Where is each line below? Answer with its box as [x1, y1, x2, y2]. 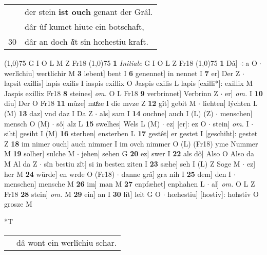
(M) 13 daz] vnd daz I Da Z [4, 107, 93, 118]
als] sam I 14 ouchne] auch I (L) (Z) [99, 107, 214, 118]
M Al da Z [4, 158, 37, 169]
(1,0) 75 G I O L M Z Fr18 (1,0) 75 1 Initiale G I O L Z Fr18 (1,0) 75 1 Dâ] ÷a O [4, 58, 257, 68]
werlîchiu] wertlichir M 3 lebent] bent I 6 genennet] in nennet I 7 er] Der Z [4, 67, 240, 78]
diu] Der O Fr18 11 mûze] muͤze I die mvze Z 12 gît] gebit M [4, 98, 196, 108]
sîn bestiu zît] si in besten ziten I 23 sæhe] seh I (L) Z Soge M [44, 158, 240, 169]
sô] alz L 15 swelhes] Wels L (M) [56, 118, 160, 129]
